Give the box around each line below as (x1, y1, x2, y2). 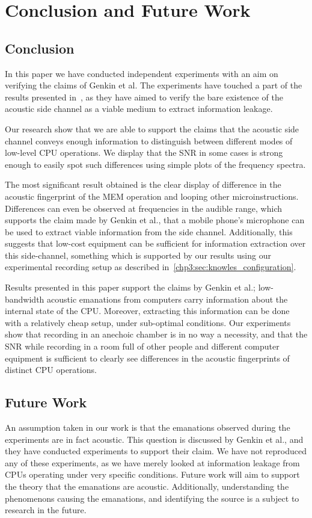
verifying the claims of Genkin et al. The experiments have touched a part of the (5, 79, 302, 91)
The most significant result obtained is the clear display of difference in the (5, 178, 281, 191)
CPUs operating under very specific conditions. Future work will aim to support (5, 468, 300, 481)
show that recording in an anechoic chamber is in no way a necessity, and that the (5, 328, 308, 341)
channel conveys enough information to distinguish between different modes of (5, 134, 293, 147)
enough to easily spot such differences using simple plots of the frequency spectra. (5, 158, 306, 170)
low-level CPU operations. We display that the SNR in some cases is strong (5, 146, 283, 159)
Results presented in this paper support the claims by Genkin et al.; (5, 281, 255, 294)
